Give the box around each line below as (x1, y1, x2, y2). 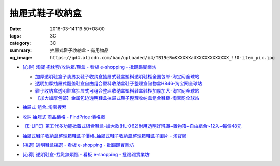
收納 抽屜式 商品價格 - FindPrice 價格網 (22, 114, 105, 120)
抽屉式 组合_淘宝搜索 (22, 104, 67, 110)
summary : (9, 47, 32, 53)
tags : (9, 32, 21, 39)
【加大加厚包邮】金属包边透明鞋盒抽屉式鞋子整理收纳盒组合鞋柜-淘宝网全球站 (35, 95, 200, 101)
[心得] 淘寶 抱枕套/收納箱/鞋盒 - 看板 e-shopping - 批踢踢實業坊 (22, 64, 157, 70)
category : (9, 40, 31, 46)
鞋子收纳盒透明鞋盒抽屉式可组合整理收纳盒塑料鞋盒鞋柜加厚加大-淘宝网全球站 (35, 87, 200, 94)
